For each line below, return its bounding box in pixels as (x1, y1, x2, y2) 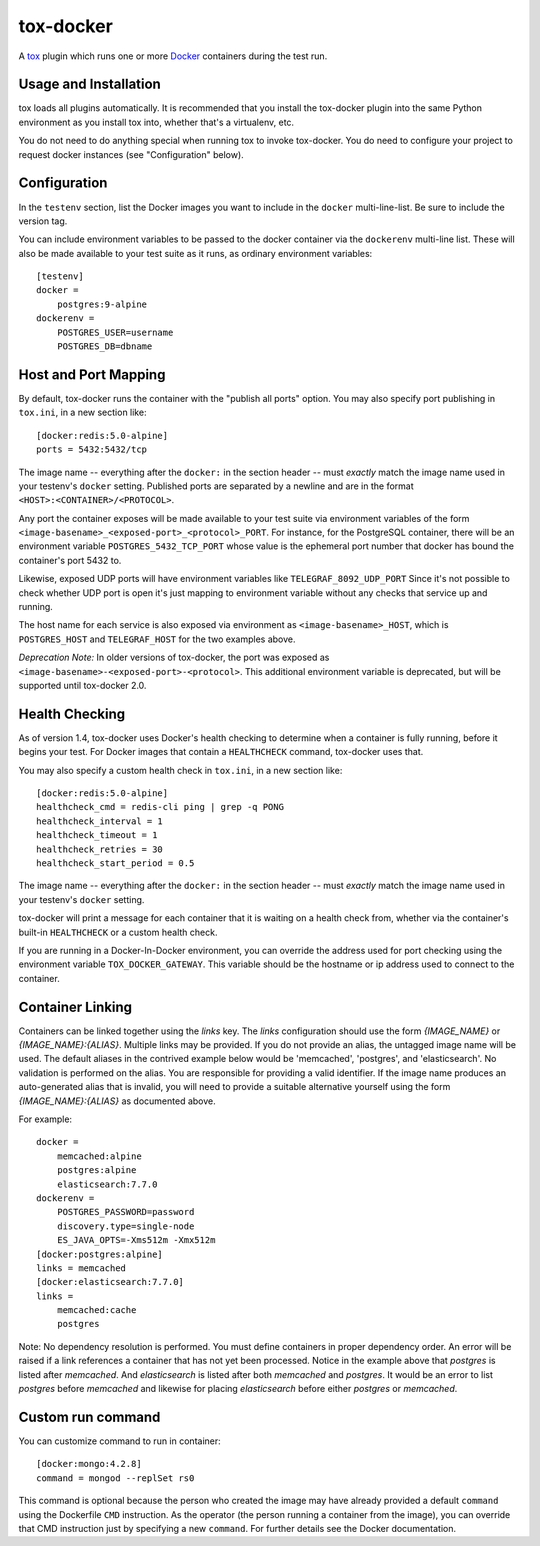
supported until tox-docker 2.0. (18, 679, 147, 691)
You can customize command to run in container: (18, 1435, 222, 1447)
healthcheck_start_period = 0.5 (36, 858, 195, 869)
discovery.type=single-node (56, 1220, 195, 1232)
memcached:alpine (56, 1150, 142, 1162)
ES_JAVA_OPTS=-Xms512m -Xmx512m (56, 1235, 216, 1246)
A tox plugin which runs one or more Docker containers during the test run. (18, 50, 328, 62)
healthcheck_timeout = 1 (36, 830, 158, 841)
